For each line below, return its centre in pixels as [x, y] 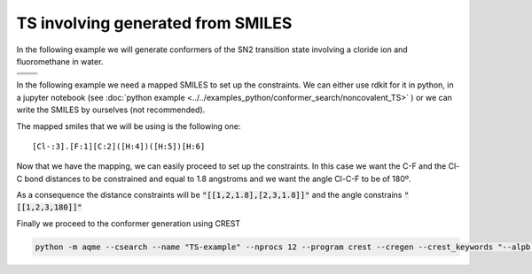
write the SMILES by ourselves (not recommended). [111, 110]
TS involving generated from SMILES [154, 23]
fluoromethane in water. [60, 61]
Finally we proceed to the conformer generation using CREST [129, 223]
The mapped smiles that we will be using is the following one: [129, 126]
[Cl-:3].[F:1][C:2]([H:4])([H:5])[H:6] [119, 146]
